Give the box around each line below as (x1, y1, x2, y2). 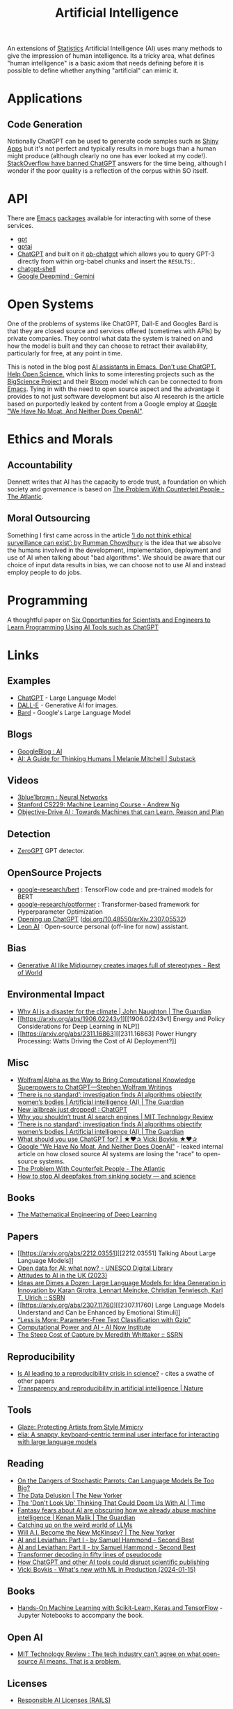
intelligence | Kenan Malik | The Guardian (17, 1513, 136, 1522)
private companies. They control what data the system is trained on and (7, 335, 214, 343)
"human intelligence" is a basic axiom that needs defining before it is (7, 59, 204, 68)
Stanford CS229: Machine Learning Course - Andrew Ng (17, 800, 179, 809)
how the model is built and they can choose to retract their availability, (7, 342, 209, 350)
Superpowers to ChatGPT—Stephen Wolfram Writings (17, 1082, 172, 1091)
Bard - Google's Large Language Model (17, 708, 131, 716)
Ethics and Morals (7, 431, 113, 447)
